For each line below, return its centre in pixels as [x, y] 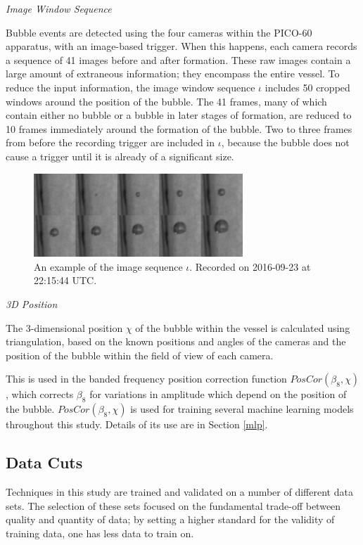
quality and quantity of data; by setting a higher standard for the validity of [170, 519]
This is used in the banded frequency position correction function [146, 379]
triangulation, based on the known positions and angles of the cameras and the [176, 341]
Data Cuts [44, 462]
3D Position [32, 304]
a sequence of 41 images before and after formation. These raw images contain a [178, 59]
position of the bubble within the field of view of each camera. [140, 355]
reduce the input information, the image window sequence [130, 87]
